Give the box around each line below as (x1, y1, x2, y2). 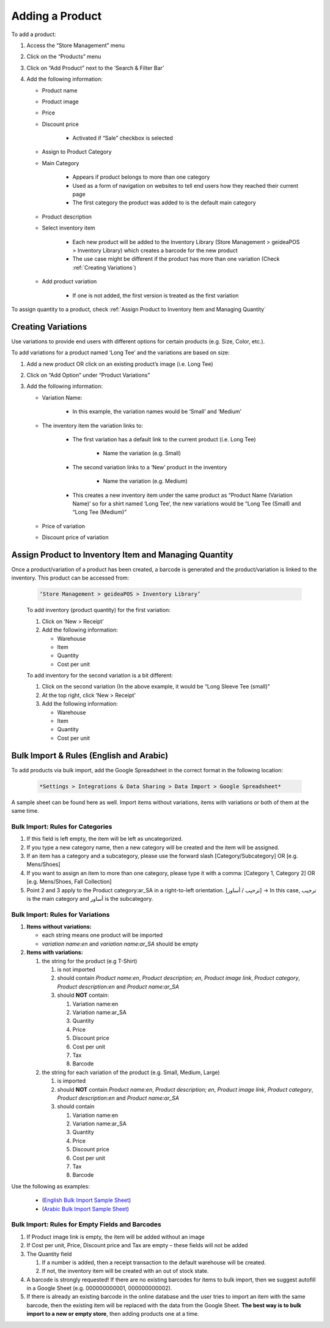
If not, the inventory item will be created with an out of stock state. (42, 1267, 209, 1275)
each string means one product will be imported (42, 931, 163, 939)
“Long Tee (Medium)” (72, 509, 127, 516)
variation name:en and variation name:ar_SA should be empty (42, 940, 199, 947)
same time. (11, 807, 40, 815)
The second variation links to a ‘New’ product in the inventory (72, 463, 227, 471)
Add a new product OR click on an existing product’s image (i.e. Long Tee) (26, 360, 213, 367)
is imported (57, 1077, 86, 1084)
